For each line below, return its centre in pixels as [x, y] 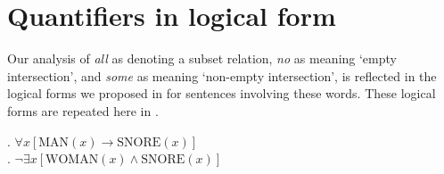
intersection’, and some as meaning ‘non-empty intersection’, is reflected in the [222, 75]
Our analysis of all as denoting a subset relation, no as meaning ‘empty [202, 58]
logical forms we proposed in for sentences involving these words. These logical [222, 93]
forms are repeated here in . [83, 110]
